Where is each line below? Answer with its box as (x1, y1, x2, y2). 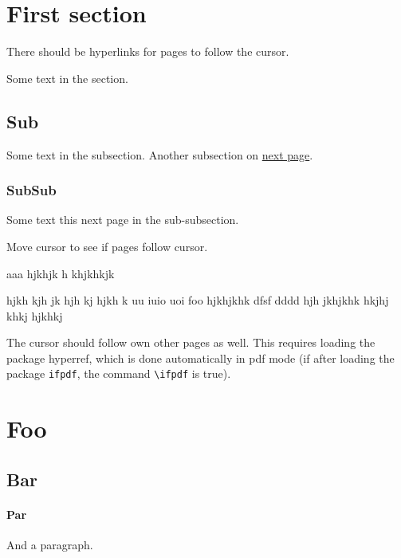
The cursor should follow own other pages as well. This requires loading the (6, 334, 375, 351)
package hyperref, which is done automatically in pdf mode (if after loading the (6, 349, 395, 366)
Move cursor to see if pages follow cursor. (6, 238, 208, 254)
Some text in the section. (6, 69, 128, 86)
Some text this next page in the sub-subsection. (6, 211, 239, 228)
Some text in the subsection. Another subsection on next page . (6, 146, 313, 163)
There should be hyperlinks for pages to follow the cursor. (6, 43, 289, 60)
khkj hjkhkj (6, 307, 63, 324)
